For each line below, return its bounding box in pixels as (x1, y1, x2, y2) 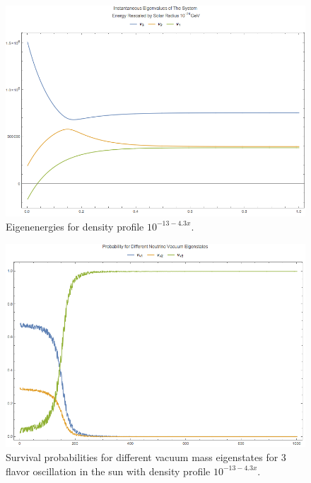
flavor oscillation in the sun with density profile (6, 463, 211, 478)
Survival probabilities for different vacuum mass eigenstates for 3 (6, 449, 286, 464)
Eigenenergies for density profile (6, 219, 144, 233)
